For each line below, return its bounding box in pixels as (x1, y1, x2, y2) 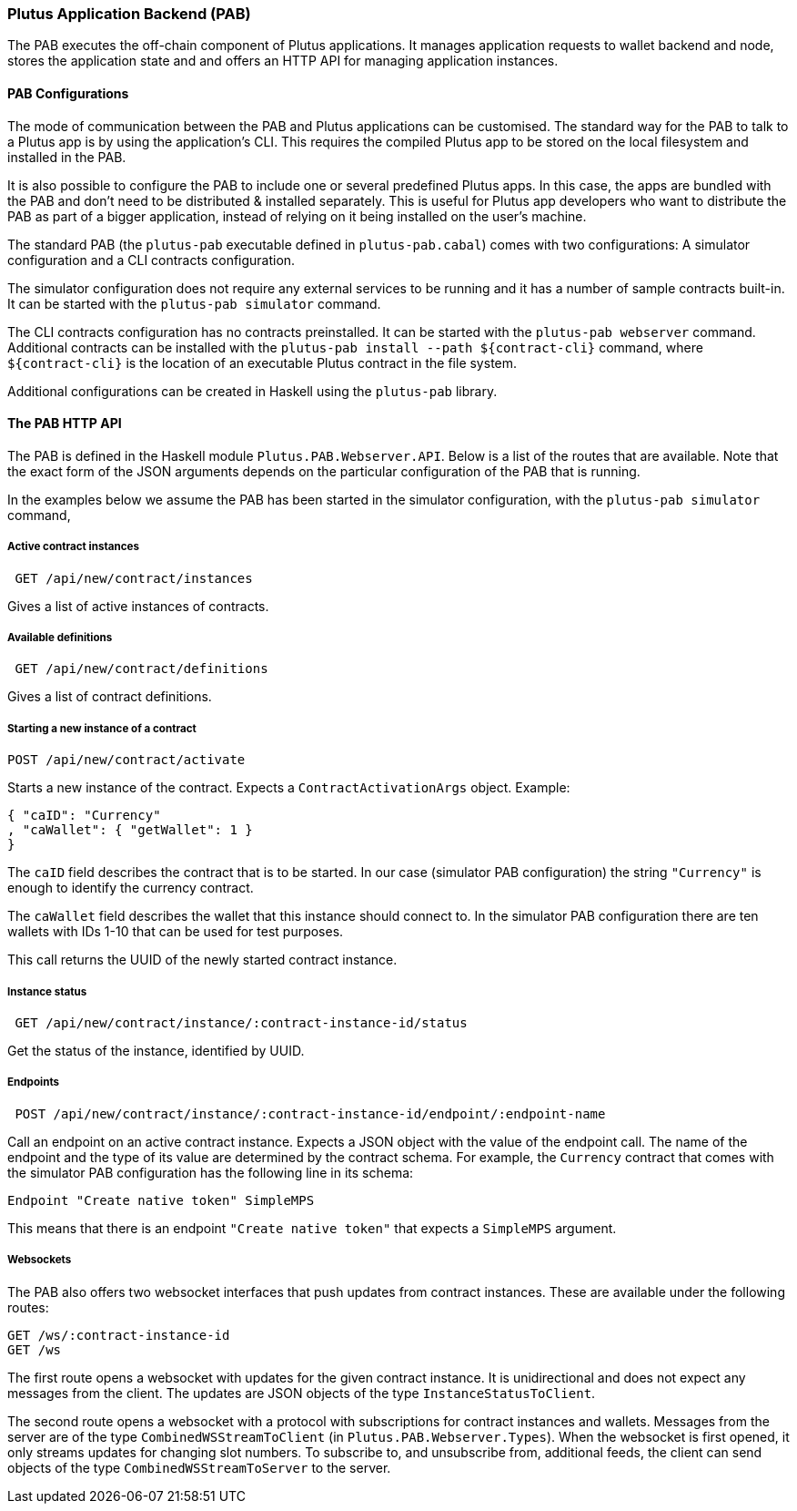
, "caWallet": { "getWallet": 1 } (7, 822, 253, 838)
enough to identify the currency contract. (7, 880, 254, 896)
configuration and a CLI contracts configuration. (7, 251, 296, 268)
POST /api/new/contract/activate (7, 752, 246, 768)
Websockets (7, 1253, 72, 1267)
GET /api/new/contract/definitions (15, 661, 268, 677)
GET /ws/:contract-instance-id (7, 1327, 230, 1343)
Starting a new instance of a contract (7, 721, 197, 735)
